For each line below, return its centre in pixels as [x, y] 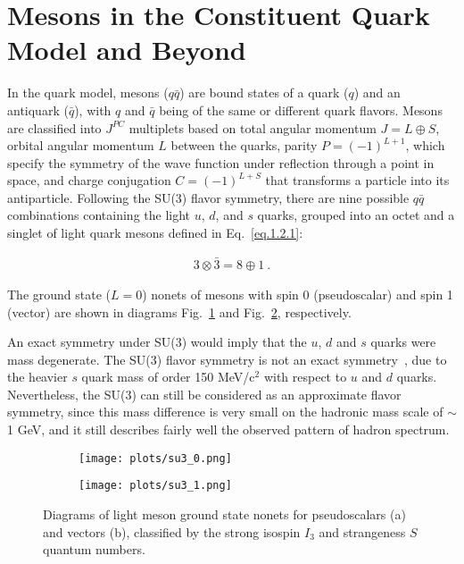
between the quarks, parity [244, 145]
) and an [377, 93]
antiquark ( [38, 109]
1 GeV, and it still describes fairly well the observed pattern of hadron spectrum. [228, 429]
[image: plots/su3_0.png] [155, 458]
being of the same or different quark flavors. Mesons [301, 109]
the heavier [37, 377]
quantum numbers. [94, 549]
